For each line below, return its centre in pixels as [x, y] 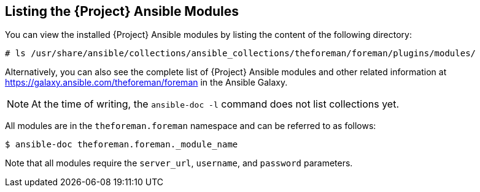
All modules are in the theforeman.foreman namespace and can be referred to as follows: [191, 126]
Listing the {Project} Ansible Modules [122, 11]
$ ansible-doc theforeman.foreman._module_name [122, 145]
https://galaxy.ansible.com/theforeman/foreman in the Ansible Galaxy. [146, 83]
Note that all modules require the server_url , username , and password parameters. [179, 163]
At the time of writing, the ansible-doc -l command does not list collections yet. [215, 104]
